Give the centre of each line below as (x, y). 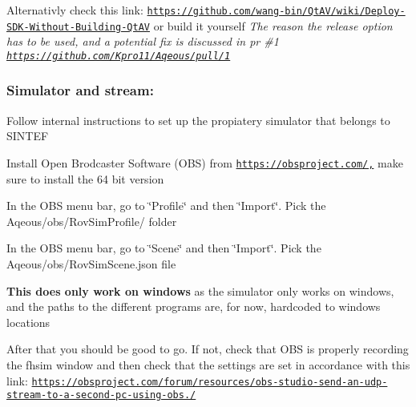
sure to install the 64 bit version (85, 178)
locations (28, 322)
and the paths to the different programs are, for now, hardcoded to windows (194, 306)
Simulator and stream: (80, 90)
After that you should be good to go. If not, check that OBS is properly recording (208, 349)
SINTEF (28, 136)
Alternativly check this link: (75, 10)
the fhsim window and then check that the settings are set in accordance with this (208, 364)
